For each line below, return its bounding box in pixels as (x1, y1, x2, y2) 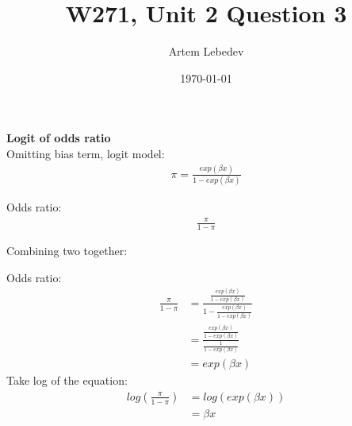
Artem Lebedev (168, 43, 244, 60)
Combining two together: (6, 242, 128, 259)
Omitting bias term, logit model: (6, 145, 165, 161)
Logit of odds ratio (6, 130, 111, 146)
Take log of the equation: (6, 372, 128, 389)
